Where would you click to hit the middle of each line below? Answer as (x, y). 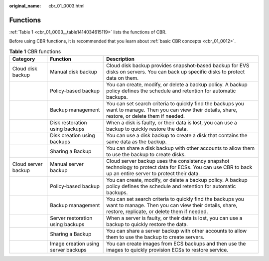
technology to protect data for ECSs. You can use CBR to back (179, 167)
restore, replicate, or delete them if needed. (157, 212)
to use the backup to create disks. (146, 155)
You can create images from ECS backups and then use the (176, 244)
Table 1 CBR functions (35, 51)
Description (120, 59)
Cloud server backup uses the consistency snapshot (168, 161)
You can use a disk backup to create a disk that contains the (177, 136)
